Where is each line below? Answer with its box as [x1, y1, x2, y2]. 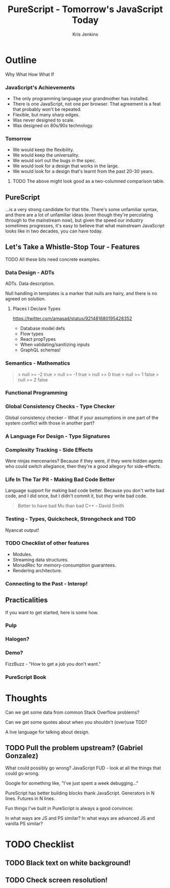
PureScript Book [5, 673, 47, 680]
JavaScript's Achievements [5, 84, 75, 91]
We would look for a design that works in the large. [12, 163, 119, 169]
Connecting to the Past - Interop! [5, 580, 88, 587]
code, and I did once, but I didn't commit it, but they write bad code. [5, 493, 147, 499]
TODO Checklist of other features [5, 540, 90, 547]
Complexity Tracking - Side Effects [5, 446, 93, 453]
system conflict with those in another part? [5, 420, 95, 426]
